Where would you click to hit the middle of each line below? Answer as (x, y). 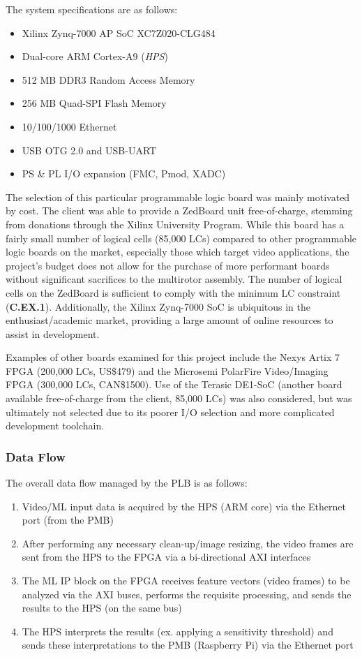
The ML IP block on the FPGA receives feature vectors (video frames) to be (186, 581)
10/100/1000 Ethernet (69, 126)
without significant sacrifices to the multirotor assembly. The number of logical (174, 279)
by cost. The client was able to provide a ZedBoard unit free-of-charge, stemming (179, 211)
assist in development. (53, 333)
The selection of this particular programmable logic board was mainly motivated (178, 197)
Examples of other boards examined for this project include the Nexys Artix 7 (173, 357)
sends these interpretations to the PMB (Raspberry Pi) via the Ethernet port (188, 645)
